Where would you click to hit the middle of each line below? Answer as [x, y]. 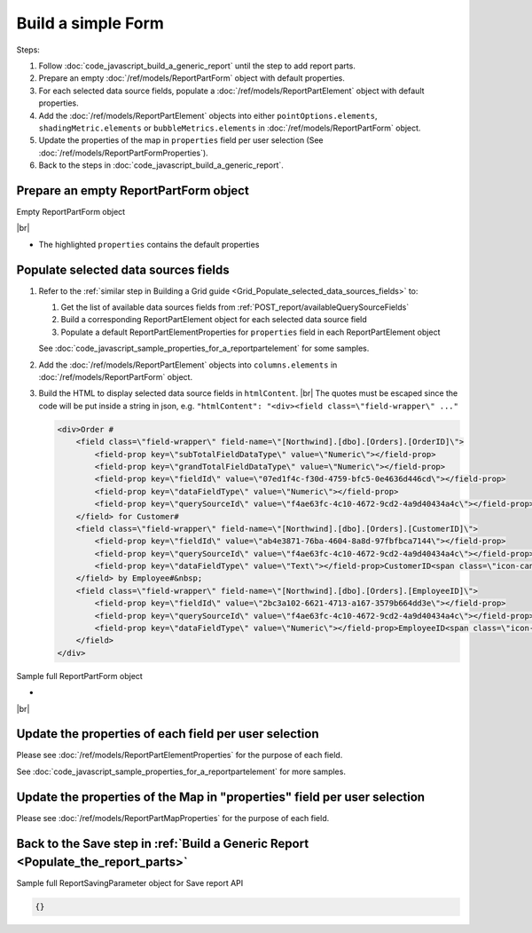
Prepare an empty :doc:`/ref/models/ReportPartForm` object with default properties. [192, 78]
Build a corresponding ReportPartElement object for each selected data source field [214, 320]
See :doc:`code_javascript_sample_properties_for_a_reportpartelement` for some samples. [204, 348]
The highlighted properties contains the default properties [149, 244]
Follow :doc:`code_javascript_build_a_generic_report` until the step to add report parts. [197, 66]
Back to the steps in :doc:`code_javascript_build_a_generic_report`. [161, 165]
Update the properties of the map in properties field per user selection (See [181, 140]
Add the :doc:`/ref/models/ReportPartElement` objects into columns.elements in [188, 365]
